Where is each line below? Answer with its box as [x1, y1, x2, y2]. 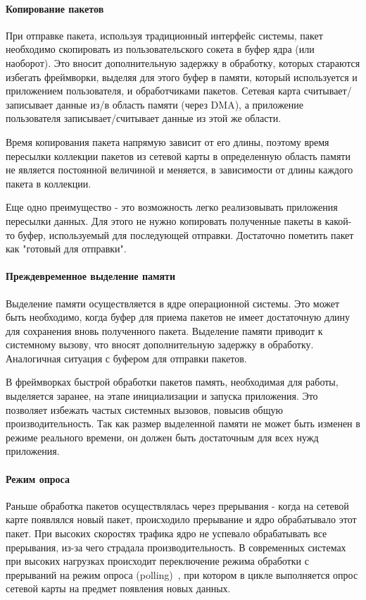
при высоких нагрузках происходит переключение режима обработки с [6, 553, 309, 568]
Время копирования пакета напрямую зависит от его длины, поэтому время [6, 134, 329, 149]
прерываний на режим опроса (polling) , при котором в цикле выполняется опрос [6, 567, 358, 582]
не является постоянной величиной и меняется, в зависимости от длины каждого [6, 162, 353, 177]
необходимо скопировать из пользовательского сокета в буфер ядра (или [6, 42, 315, 56]
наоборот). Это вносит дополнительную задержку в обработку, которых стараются [6, 55, 360, 70]
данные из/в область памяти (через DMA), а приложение [56, 97, 304, 111]
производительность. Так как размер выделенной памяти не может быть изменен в [6, 416, 360, 431]
